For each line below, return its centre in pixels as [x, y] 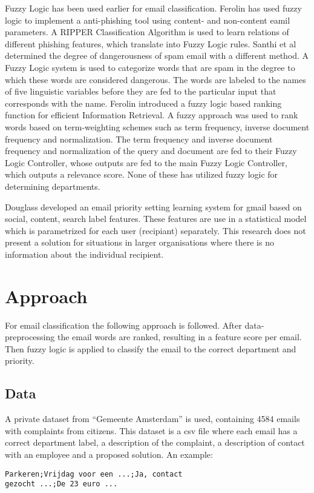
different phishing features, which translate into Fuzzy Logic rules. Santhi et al [151, 43]
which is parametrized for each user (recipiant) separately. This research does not [155, 230]
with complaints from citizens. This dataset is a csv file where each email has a [151, 430]
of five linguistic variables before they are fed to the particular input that [141, 91]
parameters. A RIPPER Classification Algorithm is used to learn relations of [147, 32]
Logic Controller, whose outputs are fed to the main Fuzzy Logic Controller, [146, 162]
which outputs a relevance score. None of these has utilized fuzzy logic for [142, 174]
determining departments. [53, 186]
